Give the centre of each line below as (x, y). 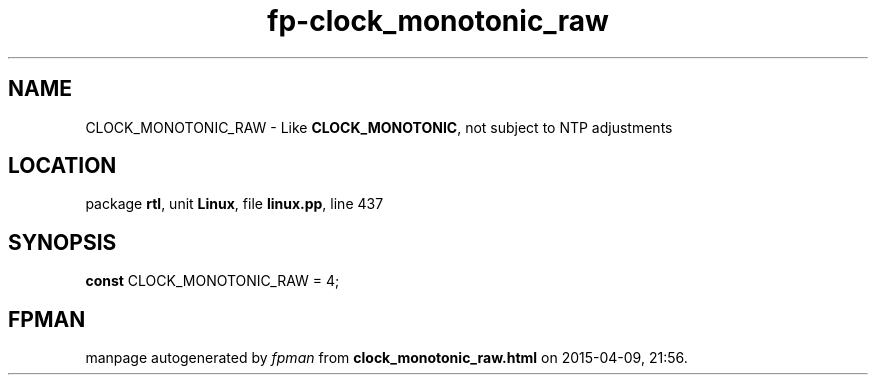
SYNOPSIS (62, 242)
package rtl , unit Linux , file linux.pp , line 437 (234, 204)
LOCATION (62, 166)
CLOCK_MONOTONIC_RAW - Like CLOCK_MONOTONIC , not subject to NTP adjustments (379, 127)
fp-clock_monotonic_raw (438, 21)
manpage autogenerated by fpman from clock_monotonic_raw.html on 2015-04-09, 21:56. (386, 358)
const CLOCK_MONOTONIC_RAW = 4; (212, 281)
